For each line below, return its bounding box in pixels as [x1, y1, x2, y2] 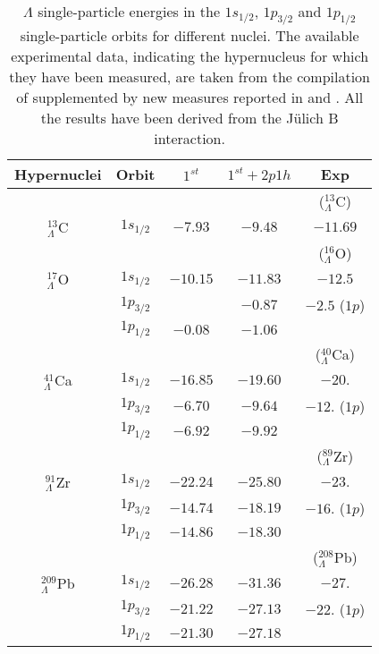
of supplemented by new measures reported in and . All [16, 87, 364, 108]
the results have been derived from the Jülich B [40, 107, 339, 129]
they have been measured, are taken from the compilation [9, 66, 371, 88]
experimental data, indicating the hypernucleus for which [11, 46, 369, 67]
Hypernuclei [14, 164, 102, 185]
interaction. [154, 128, 225, 149]
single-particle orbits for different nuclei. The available [20, 25, 359, 47]
